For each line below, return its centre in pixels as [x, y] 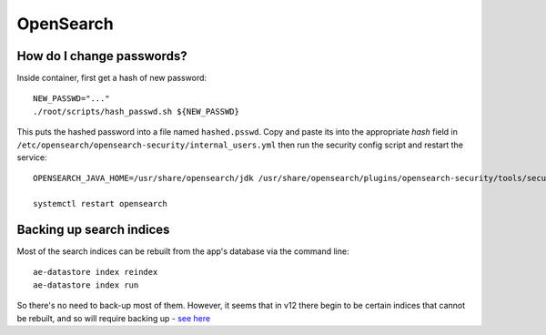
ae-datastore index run [86, 285]
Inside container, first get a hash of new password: [112, 78]
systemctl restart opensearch [101, 204]
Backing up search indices [93, 229]
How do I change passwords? [102, 56]
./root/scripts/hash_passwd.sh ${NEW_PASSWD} [136, 111]
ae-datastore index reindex [96, 272]
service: [32, 157]
